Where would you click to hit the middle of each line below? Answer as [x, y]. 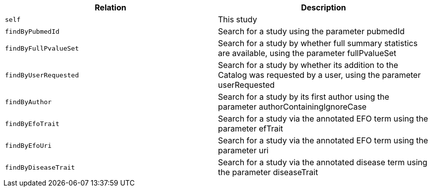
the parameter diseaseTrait [268, 172]
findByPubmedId [32, 31]
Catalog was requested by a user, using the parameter [320, 75]
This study [238, 19]
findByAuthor [28, 102]
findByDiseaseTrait [40, 167]
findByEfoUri [28, 145]
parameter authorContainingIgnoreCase [292, 107]
